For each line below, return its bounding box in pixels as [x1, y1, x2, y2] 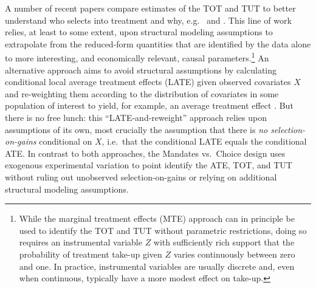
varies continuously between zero [173, 247, 295, 260]
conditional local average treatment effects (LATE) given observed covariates [5, 75, 291, 88]
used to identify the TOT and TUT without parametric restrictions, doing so [19, 224, 307, 236]
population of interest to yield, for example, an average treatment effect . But [5, 99, 294, 112]
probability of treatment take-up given [19, 247, 162, 260]
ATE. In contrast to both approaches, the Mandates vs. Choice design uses [5, 146, 286, 159]
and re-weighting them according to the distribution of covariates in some [5, 87, 279, 100]
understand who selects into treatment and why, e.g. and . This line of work [5, 13, 292, 26]
